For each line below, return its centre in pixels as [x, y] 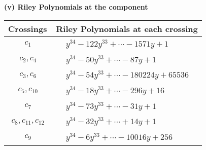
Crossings [28, 28]
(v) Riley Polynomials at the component [76, 7]
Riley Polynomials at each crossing [127, 28]
